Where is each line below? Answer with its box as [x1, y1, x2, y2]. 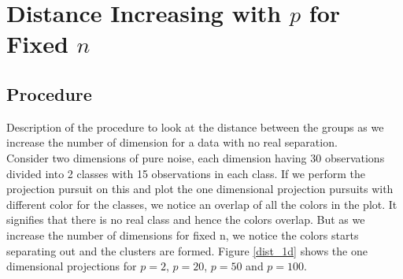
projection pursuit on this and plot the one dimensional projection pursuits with [6, 180, 394, 197]
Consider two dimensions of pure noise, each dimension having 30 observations [6, 149, 385, 166]
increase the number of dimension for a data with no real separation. [6, 134, 338, 151]
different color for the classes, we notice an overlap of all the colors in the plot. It [6, 195, 397, 212]
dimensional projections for [6, 258, 137, 274]
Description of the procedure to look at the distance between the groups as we [6, 118, 384, 135]
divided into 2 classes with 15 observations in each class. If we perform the [6, 165, 365, 181]
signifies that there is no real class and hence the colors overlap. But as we [6, 211, 365, 228]
